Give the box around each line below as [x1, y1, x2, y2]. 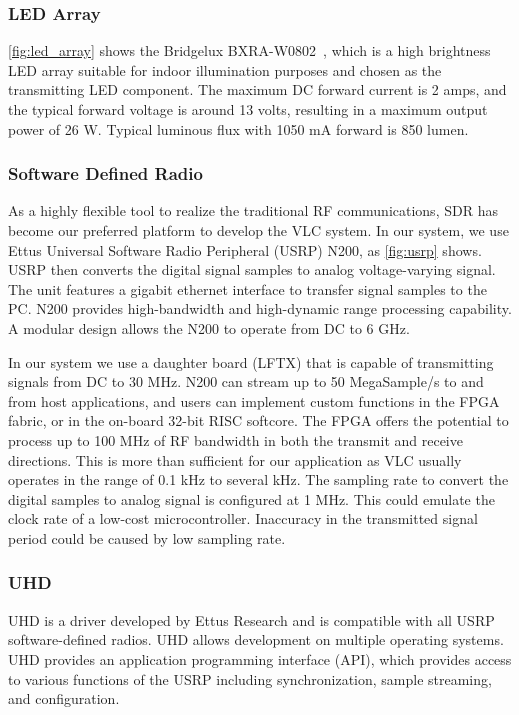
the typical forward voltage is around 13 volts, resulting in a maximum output [8, 99, 488, 119]
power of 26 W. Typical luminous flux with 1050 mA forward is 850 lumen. [8, 118, 469, 139]
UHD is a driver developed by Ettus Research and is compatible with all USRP [8, 609, 495, 630]
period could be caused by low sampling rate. [8, 527, 286, 548]
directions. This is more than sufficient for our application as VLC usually [8, 449, 462, 470]
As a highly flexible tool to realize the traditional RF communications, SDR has [8, 200, 498, 221]
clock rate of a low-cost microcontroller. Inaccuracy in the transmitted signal [8, 508, 478, 529]
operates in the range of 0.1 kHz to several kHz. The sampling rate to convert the [8, 469, 509, 490]
